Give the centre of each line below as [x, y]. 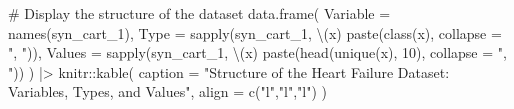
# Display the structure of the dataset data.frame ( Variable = [199, 13]
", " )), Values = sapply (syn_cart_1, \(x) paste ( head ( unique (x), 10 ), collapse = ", [257, 52]
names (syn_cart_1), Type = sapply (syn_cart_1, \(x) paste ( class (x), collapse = [255, 32]
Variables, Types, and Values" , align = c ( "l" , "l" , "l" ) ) [168, 91]
